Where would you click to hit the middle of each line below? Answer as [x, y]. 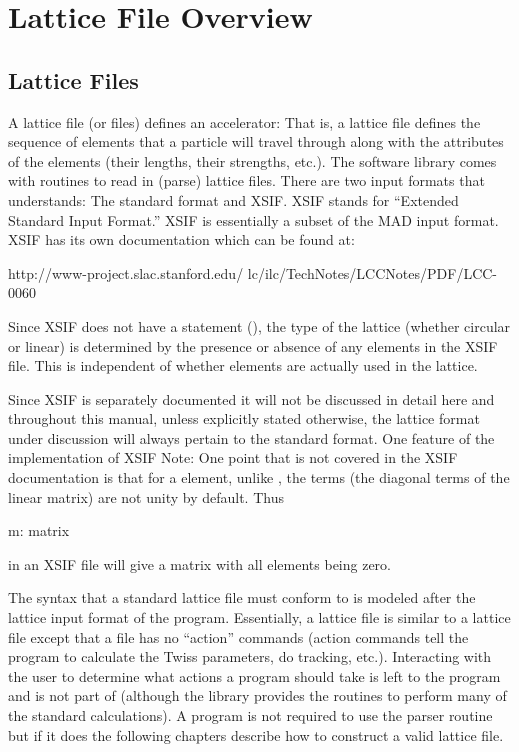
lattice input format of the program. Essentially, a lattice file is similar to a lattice [259, 617]
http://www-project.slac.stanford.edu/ [126, 272]
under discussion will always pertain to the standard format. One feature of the [251, 437]
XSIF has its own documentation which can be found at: [181, 239]
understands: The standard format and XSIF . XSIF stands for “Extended [233, 199]
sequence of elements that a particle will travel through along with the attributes [256, 141]
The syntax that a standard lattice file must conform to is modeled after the [242, 597]
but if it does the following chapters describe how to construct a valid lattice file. [256, 734]
